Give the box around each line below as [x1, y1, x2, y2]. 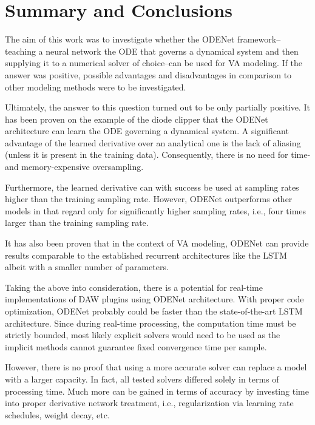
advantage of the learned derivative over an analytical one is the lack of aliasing [5, 136, 301, 149]
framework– [237, 33, 281, 46]
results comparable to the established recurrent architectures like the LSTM [5, 248, 287, 261]
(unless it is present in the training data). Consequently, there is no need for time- [5, 148, 311, 161]
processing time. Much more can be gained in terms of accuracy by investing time [5, 384, 309, 397]
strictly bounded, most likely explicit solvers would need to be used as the [5, 328, 280, 341]
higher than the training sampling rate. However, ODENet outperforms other [5, 192, 293, 205]
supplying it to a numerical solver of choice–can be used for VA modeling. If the [5, 56, 302, 69]
